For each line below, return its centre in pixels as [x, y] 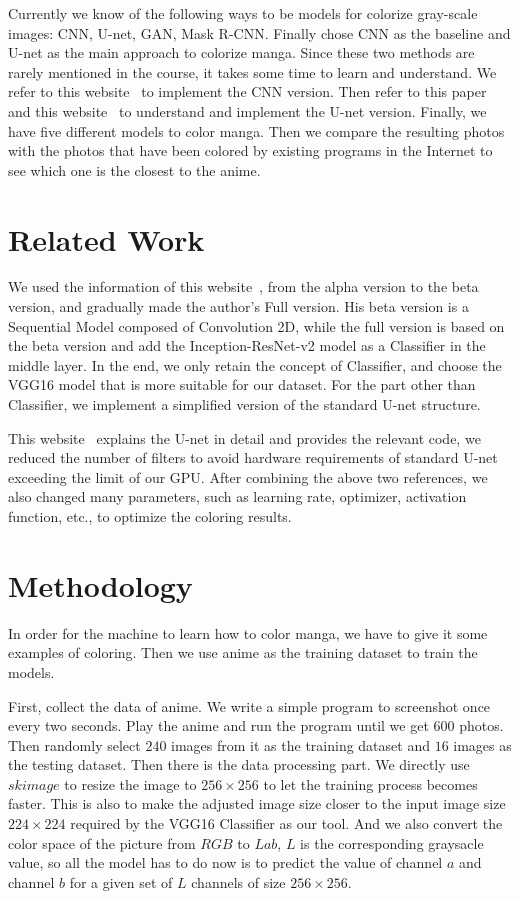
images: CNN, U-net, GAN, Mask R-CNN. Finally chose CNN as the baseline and [259, 32]
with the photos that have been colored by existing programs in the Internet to [250, 150]
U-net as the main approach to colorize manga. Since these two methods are [241, 52]
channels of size [238, 881]
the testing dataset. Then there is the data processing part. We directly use [239, 764]
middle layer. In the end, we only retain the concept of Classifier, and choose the [255, 364]
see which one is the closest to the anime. [134, 169]
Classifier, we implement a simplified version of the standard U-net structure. [244, 404]
